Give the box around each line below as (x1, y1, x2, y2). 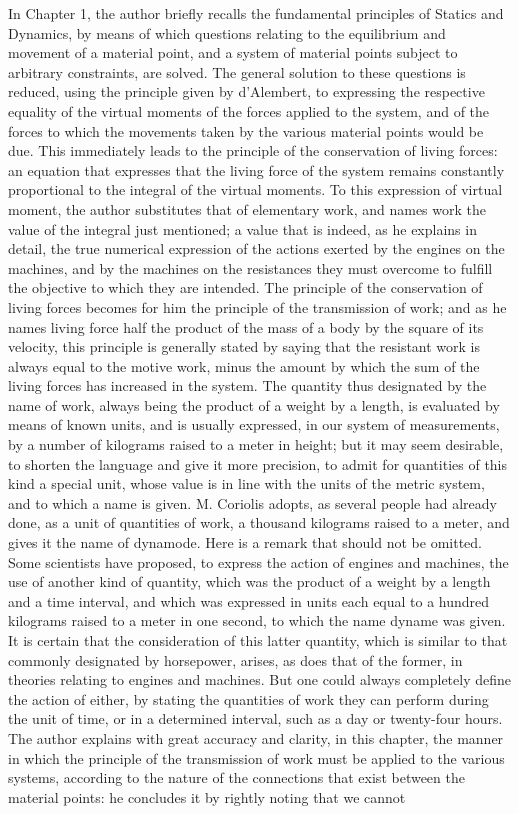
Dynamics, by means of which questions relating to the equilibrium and (8, 22, 446, 43)
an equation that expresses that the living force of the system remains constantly (8, 159, 505, 180)
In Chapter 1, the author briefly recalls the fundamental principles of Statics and (8, 3, 504, 23)
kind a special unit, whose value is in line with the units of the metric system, (8, 473, 485, 494)
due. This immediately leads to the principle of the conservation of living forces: (8, 140, 498, 161)
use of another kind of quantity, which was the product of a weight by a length (8, 571, 491, 592)
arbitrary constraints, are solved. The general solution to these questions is (8, 61, 466, 82)
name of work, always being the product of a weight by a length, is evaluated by (8, 394, 500, 415)
